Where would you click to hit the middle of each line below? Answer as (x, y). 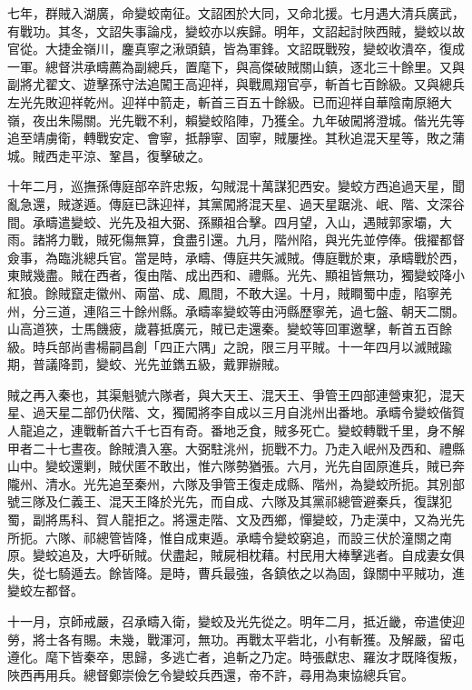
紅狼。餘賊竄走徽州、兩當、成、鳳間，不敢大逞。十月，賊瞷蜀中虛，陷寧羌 (230, 292)
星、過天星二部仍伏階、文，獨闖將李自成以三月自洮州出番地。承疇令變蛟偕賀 (236, 412)
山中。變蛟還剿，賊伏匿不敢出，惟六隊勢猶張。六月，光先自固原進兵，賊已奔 (236, 466)
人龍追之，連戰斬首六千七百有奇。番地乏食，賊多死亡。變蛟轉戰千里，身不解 (236, 430)
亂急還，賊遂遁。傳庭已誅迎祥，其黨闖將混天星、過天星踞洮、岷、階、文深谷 (236, 203)
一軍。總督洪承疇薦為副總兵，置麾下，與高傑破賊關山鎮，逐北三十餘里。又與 (236, 66)
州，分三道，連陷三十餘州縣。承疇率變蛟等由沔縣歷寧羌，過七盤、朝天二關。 (236, 310)
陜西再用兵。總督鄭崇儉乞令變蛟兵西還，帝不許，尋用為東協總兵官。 (211, 674)
